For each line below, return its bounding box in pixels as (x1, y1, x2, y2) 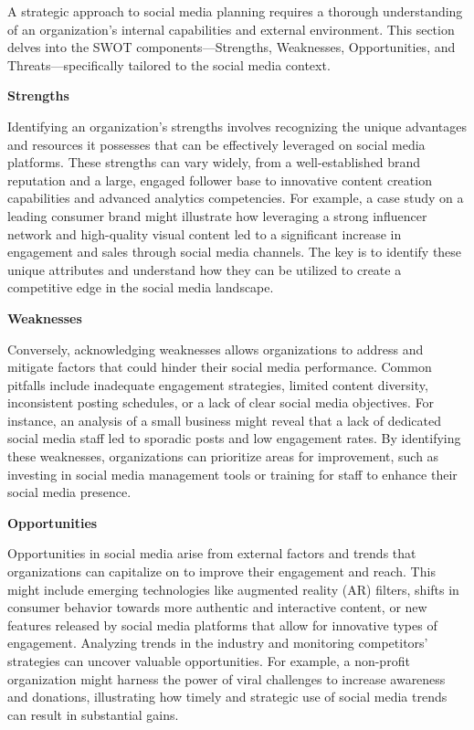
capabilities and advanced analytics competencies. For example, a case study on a (7, 188, 464, 207)
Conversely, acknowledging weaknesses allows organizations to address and (7, 339, 424, 358)
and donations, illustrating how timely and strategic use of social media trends (7, 687, 448, 706)
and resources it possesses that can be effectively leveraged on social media (7, 134, 426, 153)
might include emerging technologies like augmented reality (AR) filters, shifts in (7, 579, 459, 598)
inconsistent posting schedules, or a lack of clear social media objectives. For (7, 393, 435, 412)
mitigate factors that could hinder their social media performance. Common (7, 357, 432, 376)
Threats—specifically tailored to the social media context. (7, 55, 331, 74)
